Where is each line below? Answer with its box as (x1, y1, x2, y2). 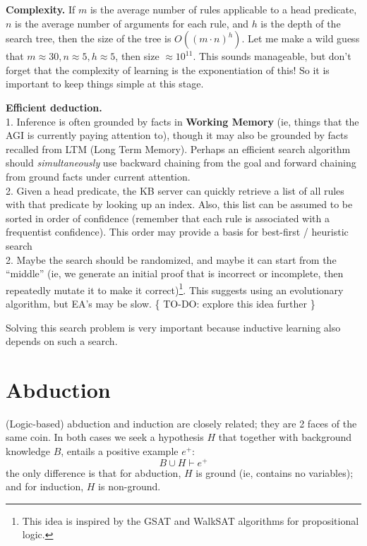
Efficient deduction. (6, 99, 102, 114)
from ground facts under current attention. (6, 169, 191, 183)
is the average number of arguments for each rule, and (15, 16, 248, 30)
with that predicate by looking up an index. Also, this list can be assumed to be (6, 197, 353, 212)
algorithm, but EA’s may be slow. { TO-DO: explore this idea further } (6, 296, 315, 310)
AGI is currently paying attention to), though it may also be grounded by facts (6, 128, 349, 142)
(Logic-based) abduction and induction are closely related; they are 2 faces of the (6, 415, 357, 430)
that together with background (218, 430, 352, 444)
